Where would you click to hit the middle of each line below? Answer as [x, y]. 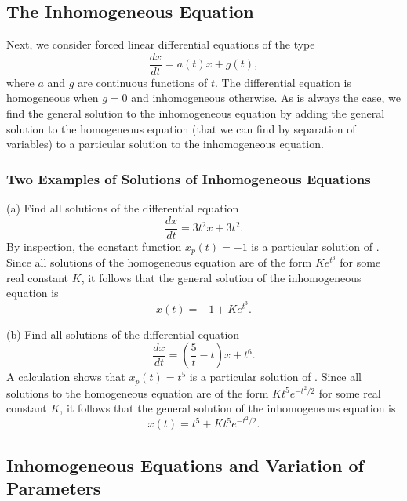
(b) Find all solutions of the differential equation [123, 334]
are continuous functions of [143, 82]
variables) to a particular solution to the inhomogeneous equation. [165, 144]
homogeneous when [53, 98]
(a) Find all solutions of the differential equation [123, 208]
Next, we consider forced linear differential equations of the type [161, 44]
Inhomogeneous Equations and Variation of [185, 465]
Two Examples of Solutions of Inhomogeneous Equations [189, 178]
